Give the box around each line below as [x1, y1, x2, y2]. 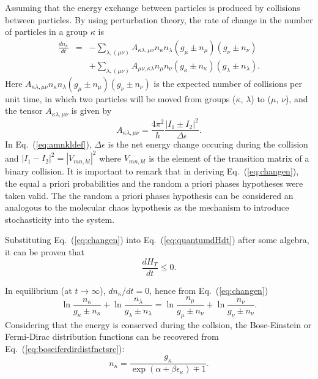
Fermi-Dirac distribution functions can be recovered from [5, 330, 219, 343]
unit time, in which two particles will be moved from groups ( [5, 92, 236, 105]
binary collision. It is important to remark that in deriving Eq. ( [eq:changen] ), [5, 165, 299, 178]
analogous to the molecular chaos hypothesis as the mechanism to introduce [5, 201, 289, 214]
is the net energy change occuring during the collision [108, 138, 308, 151]
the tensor [5, 104, 43, 117]
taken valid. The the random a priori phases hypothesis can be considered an [5, 189, 294, 201]
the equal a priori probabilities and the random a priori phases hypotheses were [5, 177, 303, 189]
